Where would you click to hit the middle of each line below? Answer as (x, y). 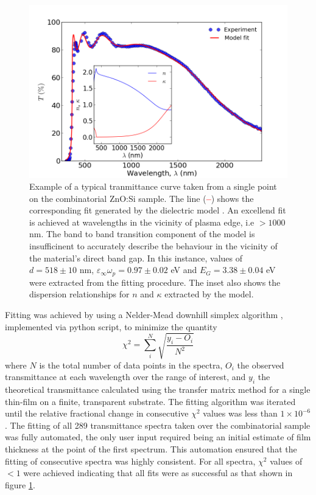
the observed (261, 365)
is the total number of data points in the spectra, (131, 365)
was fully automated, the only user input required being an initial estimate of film (158, 437)
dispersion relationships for (79, 294)
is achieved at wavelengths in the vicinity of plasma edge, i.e (142, 222)
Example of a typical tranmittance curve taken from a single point (153, 186)
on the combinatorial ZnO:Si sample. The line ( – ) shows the (142, 198)
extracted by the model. (209, 294)
